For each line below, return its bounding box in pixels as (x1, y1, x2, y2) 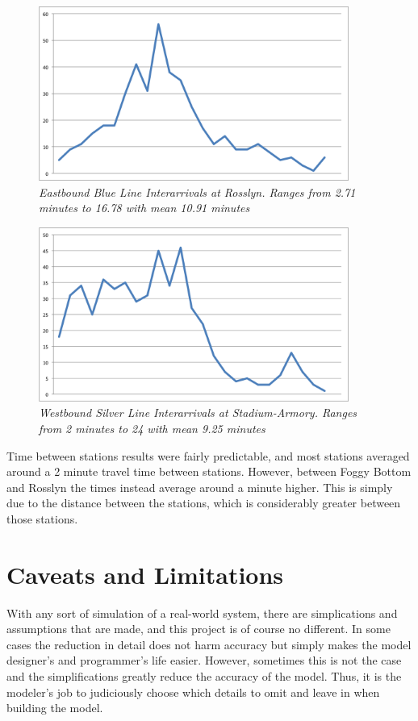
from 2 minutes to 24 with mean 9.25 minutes (39, 419, 265, 436)
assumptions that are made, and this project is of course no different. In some (6, 620, 391, 637)
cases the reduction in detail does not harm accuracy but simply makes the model (6, 636, 412, 652)
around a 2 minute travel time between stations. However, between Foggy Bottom (6, 463, 412, 480)
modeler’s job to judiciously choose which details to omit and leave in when (6, 683, 380, 700)
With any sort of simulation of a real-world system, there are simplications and (6, 604, 398, 621)
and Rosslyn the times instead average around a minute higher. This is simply (6, 478, 393, 495)
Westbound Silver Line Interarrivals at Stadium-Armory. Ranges (39, 404, 357, 421)
